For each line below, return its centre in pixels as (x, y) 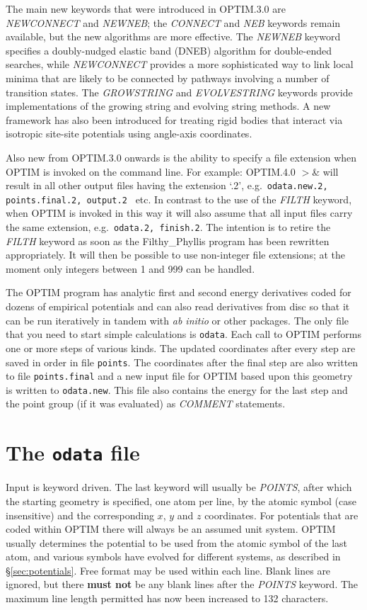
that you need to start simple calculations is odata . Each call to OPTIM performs (183, 334)
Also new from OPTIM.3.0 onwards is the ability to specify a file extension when (181, 157)
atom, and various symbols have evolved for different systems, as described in (173, 557)
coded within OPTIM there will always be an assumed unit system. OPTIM (171, 529)
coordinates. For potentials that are (281, 515)
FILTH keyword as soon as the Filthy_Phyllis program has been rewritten (168, 241)
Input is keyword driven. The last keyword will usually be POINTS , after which (179, 487)
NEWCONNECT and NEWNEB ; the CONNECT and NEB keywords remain (173, 22)
